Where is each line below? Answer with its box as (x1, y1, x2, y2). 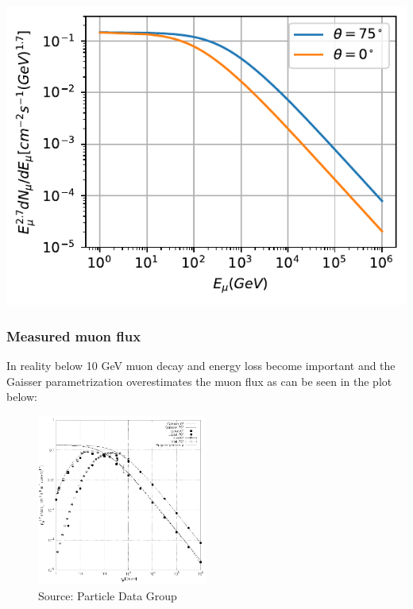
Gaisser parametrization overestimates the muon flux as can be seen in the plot (6, 372, 392, 389)
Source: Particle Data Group (38, 587, 177, 603)
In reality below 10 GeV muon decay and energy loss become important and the (6, 357, 396, 374)
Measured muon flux (6, 326, 141, 345)
